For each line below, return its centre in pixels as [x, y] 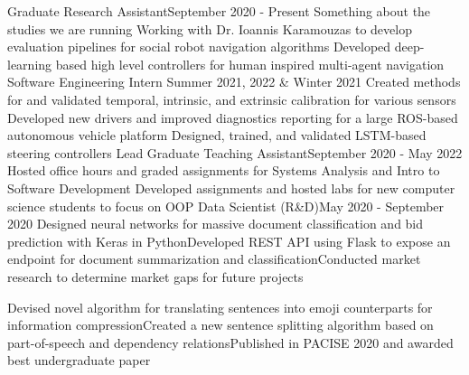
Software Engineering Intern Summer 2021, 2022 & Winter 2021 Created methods [234, 82]
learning [30, 64]
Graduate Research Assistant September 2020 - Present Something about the [219, 11]
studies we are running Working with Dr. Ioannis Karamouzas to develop [210, 28]
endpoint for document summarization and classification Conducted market [214, 259]
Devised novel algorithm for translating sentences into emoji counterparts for [220, 307]
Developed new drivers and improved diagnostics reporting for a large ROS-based [233, 117]
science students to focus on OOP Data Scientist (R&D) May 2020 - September [226, 206]
